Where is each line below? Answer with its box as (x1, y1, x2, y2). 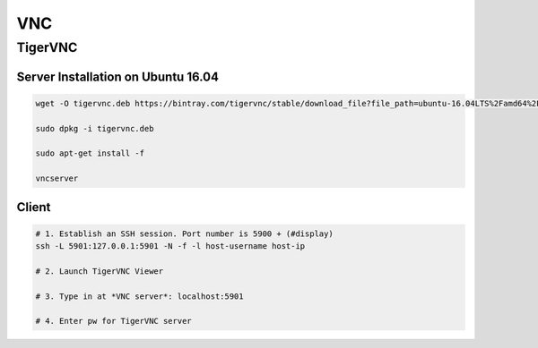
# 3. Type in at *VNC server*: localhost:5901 (35, 291, 244, 301)
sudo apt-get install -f (35, 149, 145, 158)
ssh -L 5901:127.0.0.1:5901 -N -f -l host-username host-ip (35, 242, 306, 251)
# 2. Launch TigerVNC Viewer (35, 266, 164, 276)
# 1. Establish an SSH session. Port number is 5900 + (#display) (35, 228, 334, 239)
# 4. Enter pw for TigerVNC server (35, 316, 192, 327)
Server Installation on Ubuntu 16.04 (16, 69, 220, 84)
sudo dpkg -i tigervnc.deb (35, 123, 154, 133)
